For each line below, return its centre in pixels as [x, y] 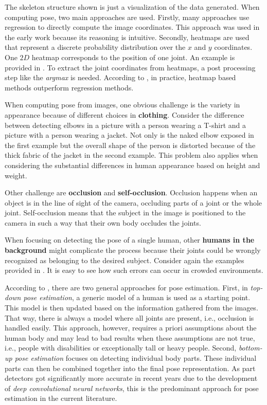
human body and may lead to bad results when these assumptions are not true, [130, 337]
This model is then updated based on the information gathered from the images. [131, 308]
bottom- [250, 348]
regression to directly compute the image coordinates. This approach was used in [132, 27]
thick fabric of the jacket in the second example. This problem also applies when [131, 155]
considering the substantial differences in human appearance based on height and [132, 165]
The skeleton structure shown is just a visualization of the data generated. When [132, 7]
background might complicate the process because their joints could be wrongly [133, 250]
